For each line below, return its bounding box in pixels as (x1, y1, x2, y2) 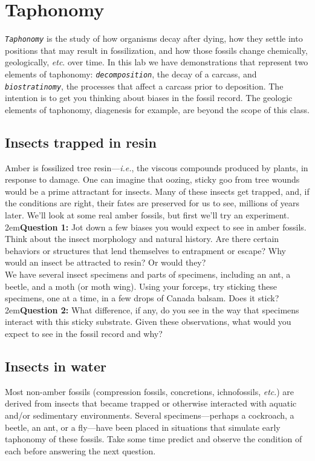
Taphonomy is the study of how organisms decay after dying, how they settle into (5, 32, 303, 45)
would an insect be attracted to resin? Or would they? (5, 256, 206, 269)
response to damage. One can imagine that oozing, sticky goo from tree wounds (5, 173, 300, 186)
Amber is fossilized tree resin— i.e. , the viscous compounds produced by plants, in (5, 161, 308, 174)
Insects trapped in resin (5, 132, 157, 151)
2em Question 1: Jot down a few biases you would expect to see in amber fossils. (5, 220, 307, 233)
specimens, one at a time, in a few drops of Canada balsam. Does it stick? (5, 292, 279, 304)
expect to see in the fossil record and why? (5, 327, 163, 339)
